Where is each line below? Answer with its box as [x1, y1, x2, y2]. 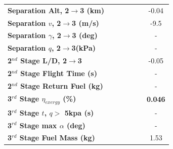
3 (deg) [72, 30, 98, 41]
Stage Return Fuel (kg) [20, 80, 103, 91]
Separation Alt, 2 [8, 5, 69, 15]
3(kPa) [71, 43, 96, 53]
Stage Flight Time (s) [20, 67, 97, 78]
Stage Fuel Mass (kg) [19, 132, 95, 143]
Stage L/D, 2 [20, 55, 67, 66]
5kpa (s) [64, 107, 94, 118]
